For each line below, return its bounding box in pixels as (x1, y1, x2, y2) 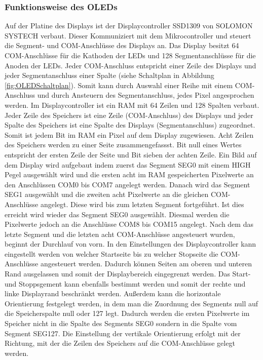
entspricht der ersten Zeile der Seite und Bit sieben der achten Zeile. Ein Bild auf (5, 149, 257, 159)
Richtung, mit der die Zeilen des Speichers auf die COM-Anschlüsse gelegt (5, 338, 235, 348)
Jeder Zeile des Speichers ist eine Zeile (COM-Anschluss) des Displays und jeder (5, 109, 253, 120)
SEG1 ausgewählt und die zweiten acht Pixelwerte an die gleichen (5, 189, 209, 199)
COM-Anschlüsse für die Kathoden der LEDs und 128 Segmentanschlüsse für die (5, 50, 256, 60)
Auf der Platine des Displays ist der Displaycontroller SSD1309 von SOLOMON (5, 20, 253, 31)
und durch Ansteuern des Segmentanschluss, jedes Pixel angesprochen (37, 90, 254, 100)
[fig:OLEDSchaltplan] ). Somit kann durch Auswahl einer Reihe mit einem (5, 79, 233, 90)
